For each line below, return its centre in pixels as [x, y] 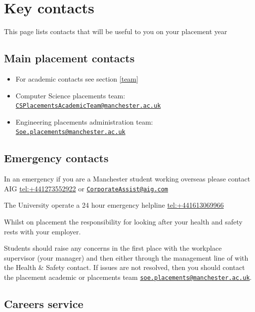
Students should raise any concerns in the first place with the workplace [113, 248]
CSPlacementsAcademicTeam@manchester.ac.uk [88, 106]
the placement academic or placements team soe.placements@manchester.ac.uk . [128, 277]
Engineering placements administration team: [84, 121]
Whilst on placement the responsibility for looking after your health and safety [123, 222]
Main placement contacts [69, 58]
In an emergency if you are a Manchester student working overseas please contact [127, 179]
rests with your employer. [42, 231]
